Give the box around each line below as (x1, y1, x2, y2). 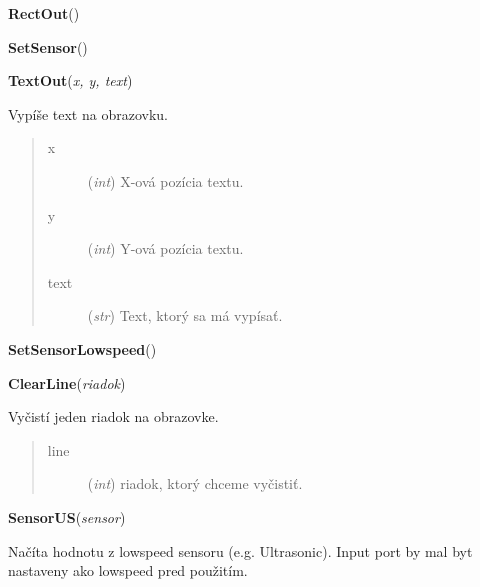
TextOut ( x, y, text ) (8, 70, 133, 91)
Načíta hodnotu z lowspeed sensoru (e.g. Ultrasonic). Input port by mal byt (8, 540, 473, 561)
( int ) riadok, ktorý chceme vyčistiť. (87, 473, 303, 494)
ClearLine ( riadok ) (8, 372, 126, 393)
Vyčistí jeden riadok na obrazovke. (8, 406, 219, 427)
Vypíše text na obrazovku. (8, 103, 168, 124)
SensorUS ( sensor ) (8, 506, 126, 527)
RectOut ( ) (8, 3, 80, 23)
